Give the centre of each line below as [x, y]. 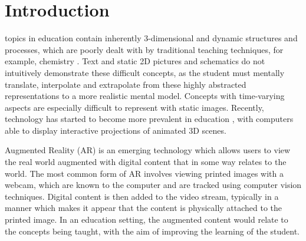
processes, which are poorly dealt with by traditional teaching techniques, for [144, 49]
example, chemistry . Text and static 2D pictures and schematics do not [135, 61]
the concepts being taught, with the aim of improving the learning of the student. [152, 231]
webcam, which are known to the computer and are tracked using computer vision [153, 185]
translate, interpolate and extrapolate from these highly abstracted [126, 84]
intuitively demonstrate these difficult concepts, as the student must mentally [145, 72]
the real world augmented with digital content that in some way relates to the [146, 162]
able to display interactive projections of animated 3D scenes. [116, 130]
